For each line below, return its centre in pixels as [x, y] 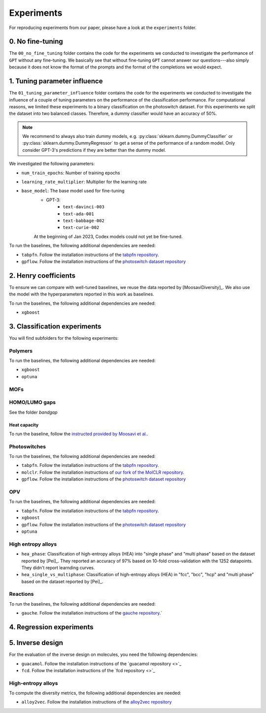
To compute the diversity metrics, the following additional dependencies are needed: [95, 693]
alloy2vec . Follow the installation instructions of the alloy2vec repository [97, 702]
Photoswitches [28, 447]
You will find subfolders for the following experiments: [64, 338]
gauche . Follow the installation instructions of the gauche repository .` [92, 613]
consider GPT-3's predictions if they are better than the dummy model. [94, 150]
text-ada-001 [79, 214]
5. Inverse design [36, 643]
